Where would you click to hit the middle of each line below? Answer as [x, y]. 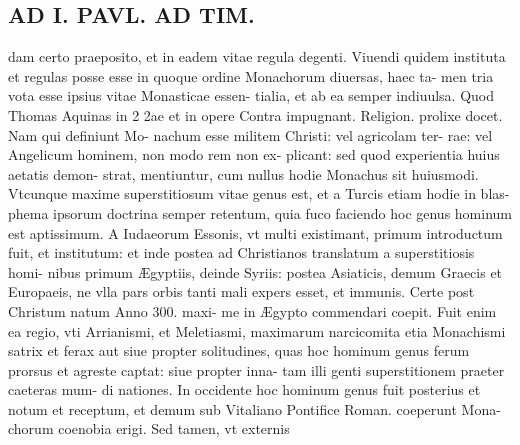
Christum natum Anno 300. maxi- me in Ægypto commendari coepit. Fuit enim [252, 310]
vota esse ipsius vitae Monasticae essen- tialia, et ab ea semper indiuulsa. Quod [251, 95]
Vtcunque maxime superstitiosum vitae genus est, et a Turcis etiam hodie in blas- [259, 193]
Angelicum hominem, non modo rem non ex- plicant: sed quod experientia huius [254, 154]
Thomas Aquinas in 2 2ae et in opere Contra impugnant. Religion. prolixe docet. [255, 114]
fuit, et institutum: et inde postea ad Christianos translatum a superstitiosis [241, 252]
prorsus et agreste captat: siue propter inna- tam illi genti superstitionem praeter [256, 369]
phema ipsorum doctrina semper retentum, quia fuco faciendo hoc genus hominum [260, 212]
